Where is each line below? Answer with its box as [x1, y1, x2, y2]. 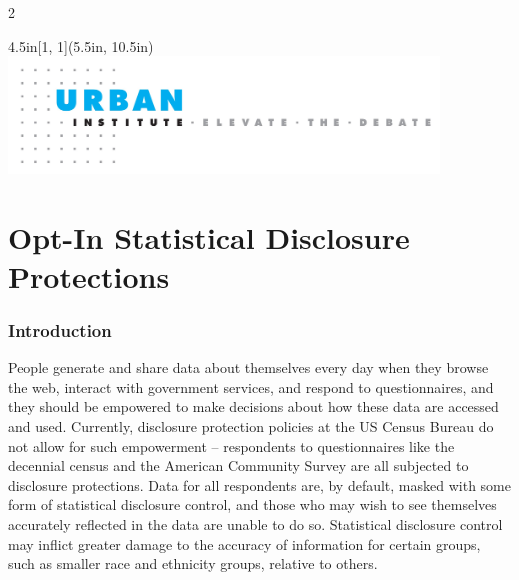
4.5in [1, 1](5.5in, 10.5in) [8, 35, 154, 56]
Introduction [8, 317, 112, 342]
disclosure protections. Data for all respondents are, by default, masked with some [8, 474, 511, 495]
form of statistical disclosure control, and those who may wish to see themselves [8, 494, 497, 515]
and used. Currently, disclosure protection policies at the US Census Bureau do [8, 416, 494, 437]
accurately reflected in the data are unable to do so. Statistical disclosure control [8, 514, 503, 535]
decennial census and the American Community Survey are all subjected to [8, 455, 469, 476]
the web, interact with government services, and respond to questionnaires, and [8, 376, 494, 397]
